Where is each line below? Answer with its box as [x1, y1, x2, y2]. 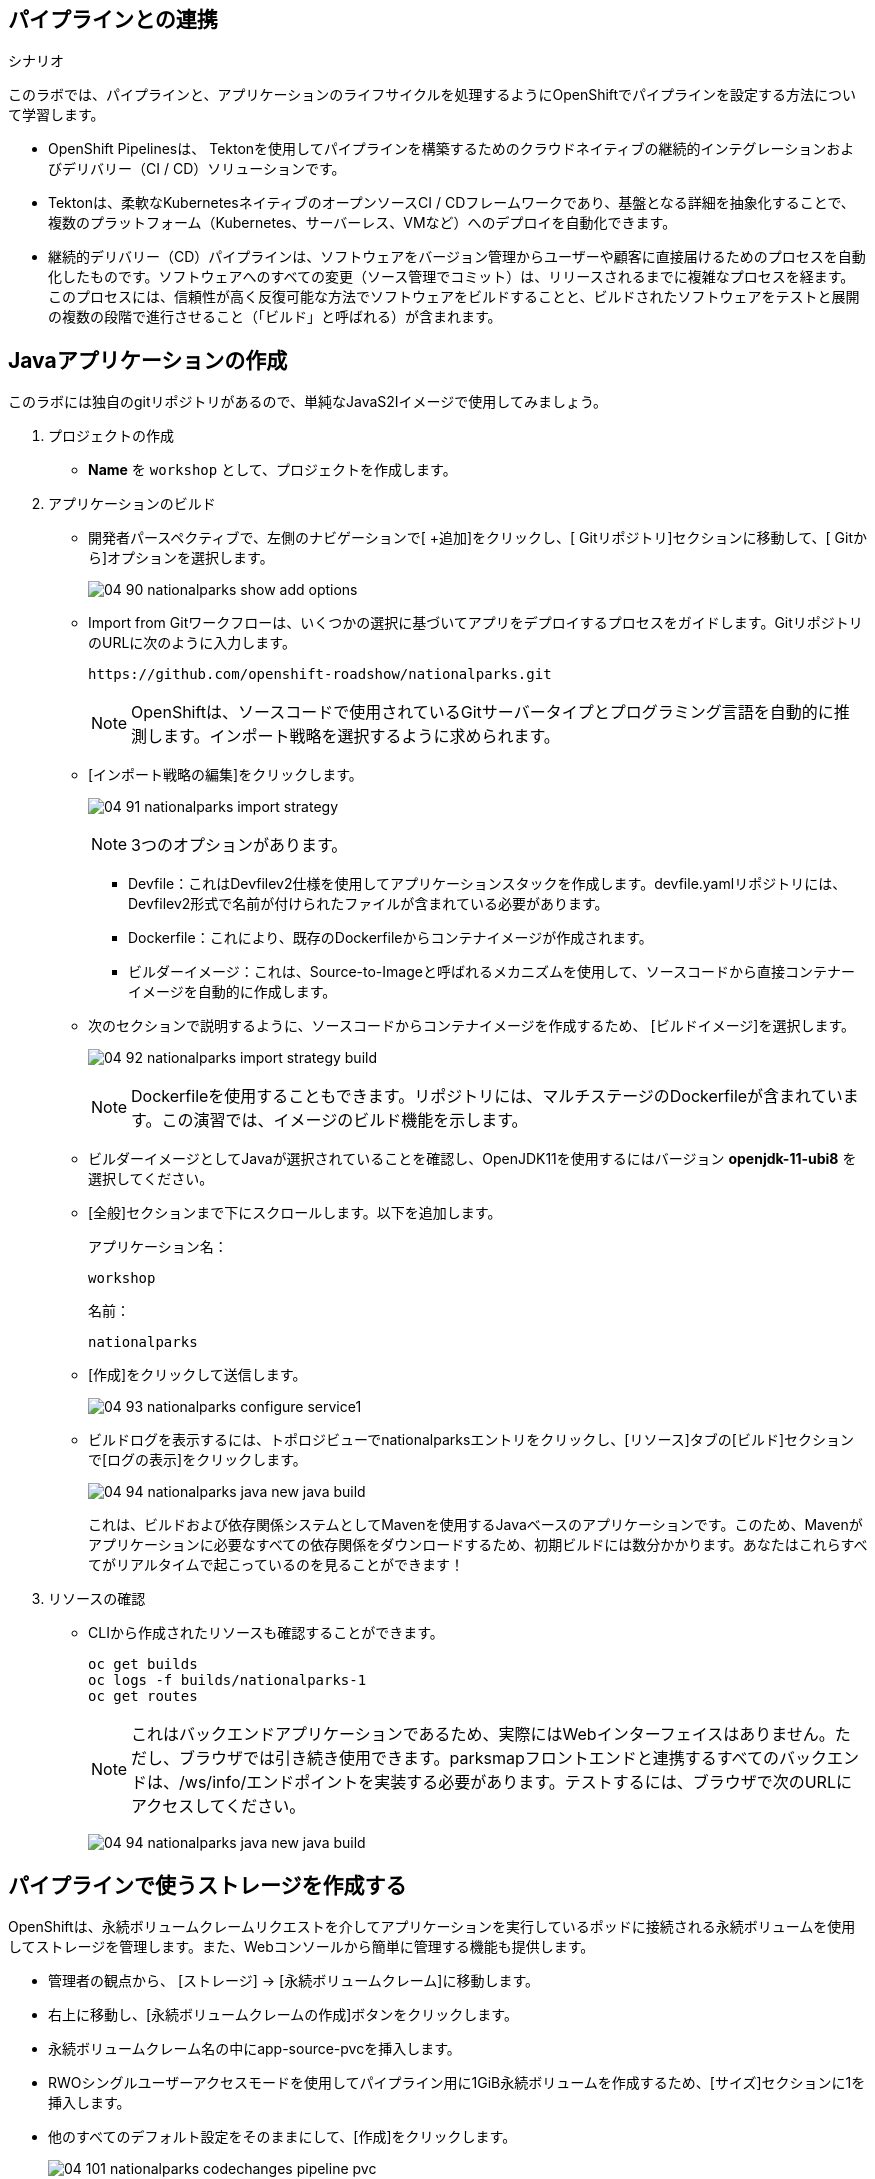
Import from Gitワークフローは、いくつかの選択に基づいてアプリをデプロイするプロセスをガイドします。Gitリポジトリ [88, 614, 863, 632]
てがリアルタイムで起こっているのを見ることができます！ [88, 1556, 464, 1574]
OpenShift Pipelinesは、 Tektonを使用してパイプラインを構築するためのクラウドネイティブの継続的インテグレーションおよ [48, 140, 855, 158]
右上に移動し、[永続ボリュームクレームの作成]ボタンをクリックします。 [48, 2006, 518, 2024]
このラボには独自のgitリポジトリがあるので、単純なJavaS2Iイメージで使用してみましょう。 [8, 393, 608, 411]
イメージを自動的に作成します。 [128, 983, 337, 1001]
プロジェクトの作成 [48, 427, 174, 445]
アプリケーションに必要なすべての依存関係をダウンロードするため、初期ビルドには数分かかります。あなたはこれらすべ [88, 1536, 868, 1554]
